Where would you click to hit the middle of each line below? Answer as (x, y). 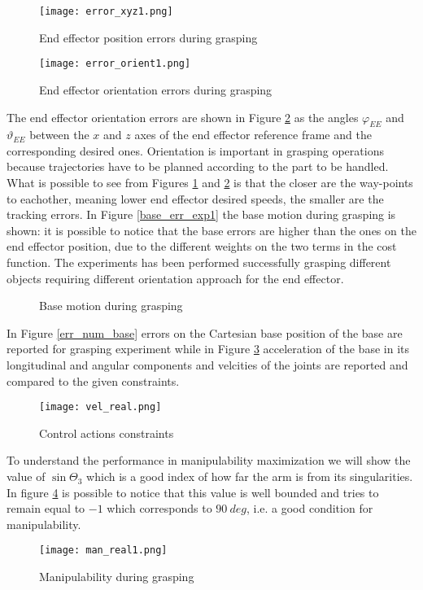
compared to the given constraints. (93, 380)
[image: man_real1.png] (103, 551)
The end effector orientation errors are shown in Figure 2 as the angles (183, 117)
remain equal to (46, 508)
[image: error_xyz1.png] (106, 11)
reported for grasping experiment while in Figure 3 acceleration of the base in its (208, 349)
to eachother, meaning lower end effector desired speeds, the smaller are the (195, 198)
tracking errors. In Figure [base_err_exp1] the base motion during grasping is (201, 214)
